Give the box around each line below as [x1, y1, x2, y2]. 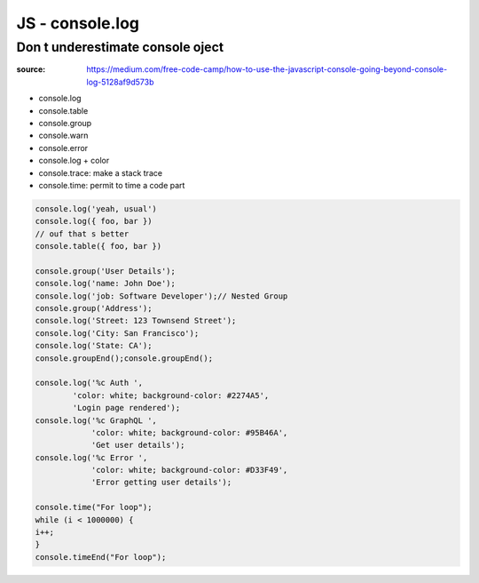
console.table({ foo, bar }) [35, 241, 162, 252]
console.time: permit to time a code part [38, 180, 185, 190]
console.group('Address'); [35, 303, 153, 314]
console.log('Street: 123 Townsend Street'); [35, 315, 237, 326]
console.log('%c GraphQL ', [35, 415, 157, 426]
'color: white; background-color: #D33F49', [90, 465, 288, 475]
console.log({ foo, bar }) [35, 216, 153, 227]
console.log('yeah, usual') [35, 204, 157, 213]
